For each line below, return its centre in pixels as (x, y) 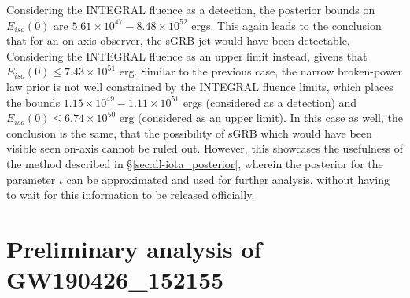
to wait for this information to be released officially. (131, 195)
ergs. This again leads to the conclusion (286, 25)
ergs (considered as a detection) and (270, 102)
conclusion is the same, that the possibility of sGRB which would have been (189, 132)
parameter (31, 179)
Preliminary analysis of (134, 248)
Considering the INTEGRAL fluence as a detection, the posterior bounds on (191, 9)
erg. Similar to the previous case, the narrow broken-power (261, 71)
